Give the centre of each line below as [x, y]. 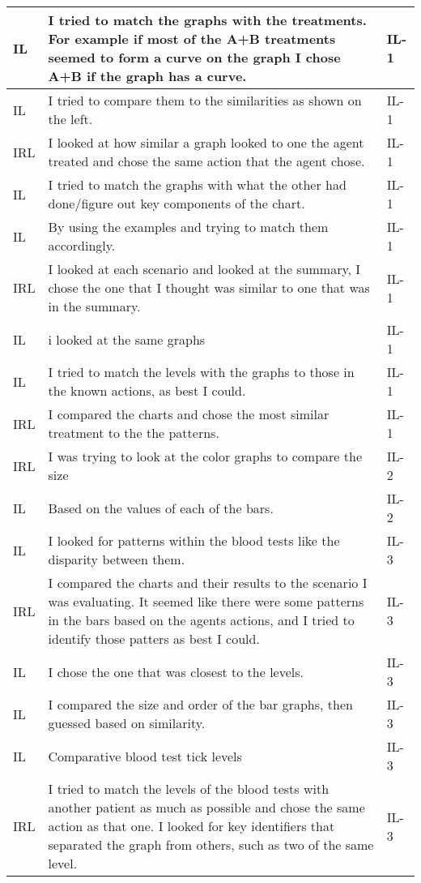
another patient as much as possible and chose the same [206, 807]
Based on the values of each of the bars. [161, 508]
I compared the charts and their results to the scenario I [208, 583]
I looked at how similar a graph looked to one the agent [206, 142]
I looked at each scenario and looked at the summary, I [204, 269]
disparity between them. [117, 559]
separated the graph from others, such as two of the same [211, 844]
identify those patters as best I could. [154, 639]
